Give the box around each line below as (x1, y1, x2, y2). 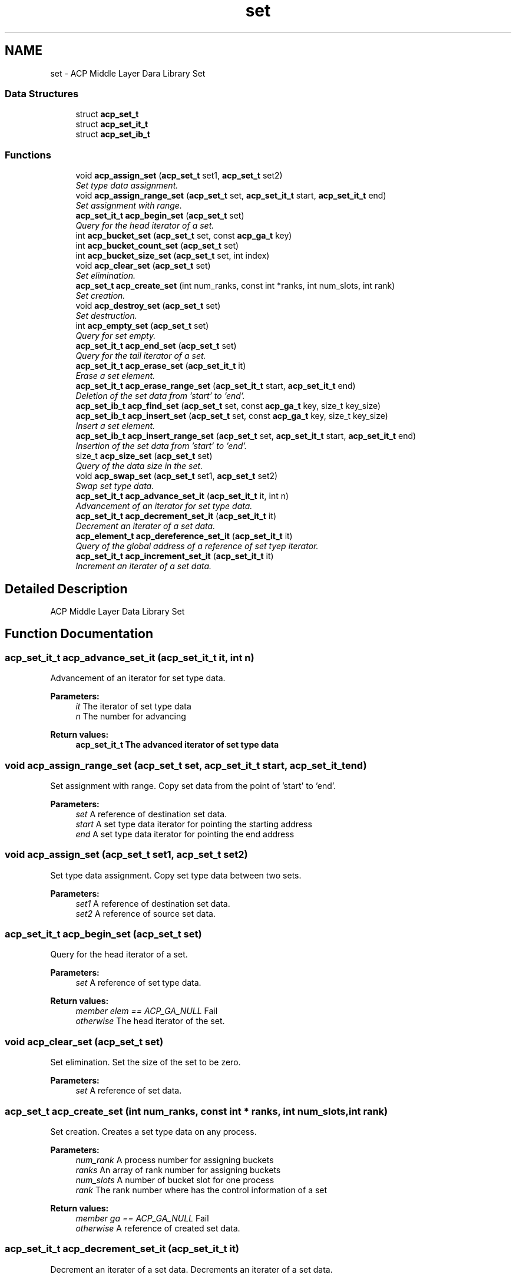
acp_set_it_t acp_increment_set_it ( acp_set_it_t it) (75, 551, 274, 562)
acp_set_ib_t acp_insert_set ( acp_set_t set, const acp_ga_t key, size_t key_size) (75, 411, 388, 421)
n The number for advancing (75, 711, 186, 722)
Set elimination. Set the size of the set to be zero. (50, 1057, 241, 1068)
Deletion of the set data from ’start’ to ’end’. (75, 391, 245, 401)
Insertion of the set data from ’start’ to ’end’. (75, 441, 247, 451)
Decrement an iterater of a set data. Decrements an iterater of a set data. (50, 1264, 333, 1274)
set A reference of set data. (75, 1085, 182, 1096)
